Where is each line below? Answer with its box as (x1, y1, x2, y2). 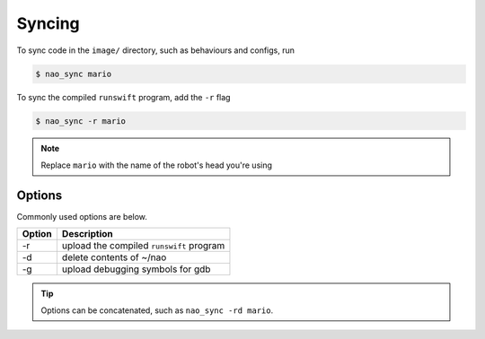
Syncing (16, 13, 80, 33)
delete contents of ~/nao (61, 251, 167, 264)
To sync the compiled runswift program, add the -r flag (16, 91, 231, 102)
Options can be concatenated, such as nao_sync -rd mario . (40, 305, 274, 316)
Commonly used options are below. (16, 211, 148, 222)
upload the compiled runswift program (61, 239, 225, 252)
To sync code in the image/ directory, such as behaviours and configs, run (16, 45, 295, 56)
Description (61, 228, 114, 240)
